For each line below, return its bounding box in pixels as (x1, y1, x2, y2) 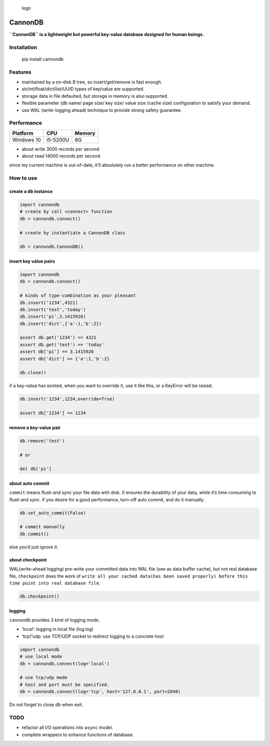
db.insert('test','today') (19, 306, 86, 312)
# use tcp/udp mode (19, 675, 67, 680)
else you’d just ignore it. (9, 544, 58, 550)
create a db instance (9, 189, 53, 195)
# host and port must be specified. (19, 682, 110, 687)
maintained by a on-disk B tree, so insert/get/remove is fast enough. (21, 79, 162, 85)
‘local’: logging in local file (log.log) (21, 626, 93, 632)
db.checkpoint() (19, 593, 60, 599)
